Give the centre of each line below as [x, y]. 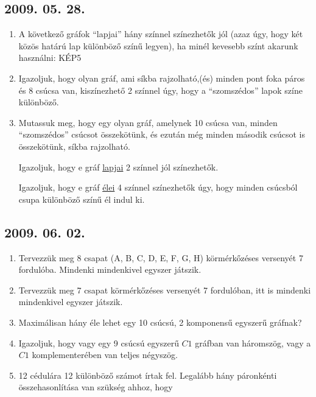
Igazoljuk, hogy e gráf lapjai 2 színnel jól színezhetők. [118, 167]
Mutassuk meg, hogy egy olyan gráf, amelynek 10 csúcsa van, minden [148, 122]
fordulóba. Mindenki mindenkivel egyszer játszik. [110, 269]
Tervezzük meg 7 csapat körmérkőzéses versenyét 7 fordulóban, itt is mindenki [165, 290]
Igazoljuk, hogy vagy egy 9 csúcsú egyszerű [99, 343]
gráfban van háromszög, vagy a [253, 343]
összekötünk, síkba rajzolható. [74, 146]
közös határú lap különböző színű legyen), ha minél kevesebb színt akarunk [158, 45]
